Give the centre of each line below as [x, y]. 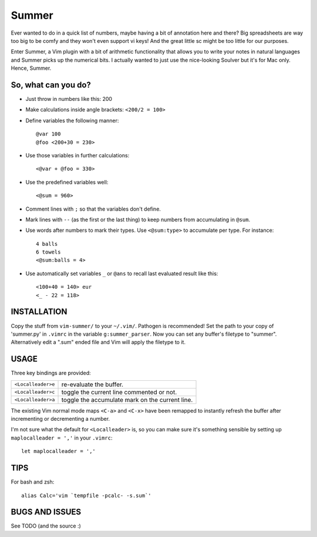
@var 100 [48, 134]
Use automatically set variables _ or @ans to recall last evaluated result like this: [122, 273]
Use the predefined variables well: [67, 182]
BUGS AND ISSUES [46, 512]
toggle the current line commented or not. [119, 392]
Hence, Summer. [31, 68]
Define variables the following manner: [72, 120]
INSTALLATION [39, 312]
